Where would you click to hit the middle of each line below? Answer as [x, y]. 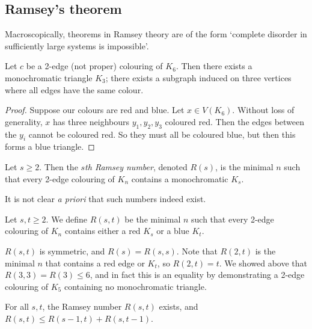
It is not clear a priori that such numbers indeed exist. [106, 199]
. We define [67, 219]
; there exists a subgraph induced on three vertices [198, 77]
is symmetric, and [72, 251]
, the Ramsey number [82, 306]
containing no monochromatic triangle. [135, 286]
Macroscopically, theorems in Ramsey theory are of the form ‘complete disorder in [156, 34]
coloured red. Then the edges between [235, 121]
